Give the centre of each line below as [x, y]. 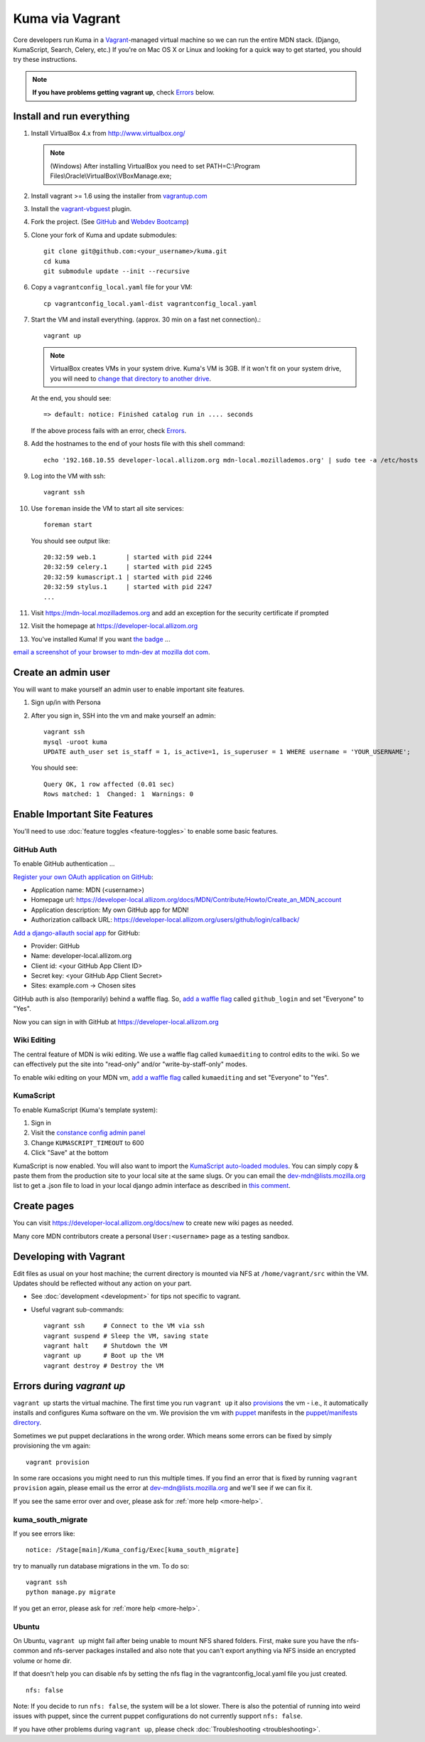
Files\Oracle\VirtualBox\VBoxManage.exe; [111, 176]
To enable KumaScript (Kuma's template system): [85, 1110]
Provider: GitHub [55, 945]
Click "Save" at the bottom [70, 1153]
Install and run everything [71, 116]
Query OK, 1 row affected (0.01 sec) [109, 784]
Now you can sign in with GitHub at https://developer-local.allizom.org [116, 1021]
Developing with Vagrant [69, 1257]
